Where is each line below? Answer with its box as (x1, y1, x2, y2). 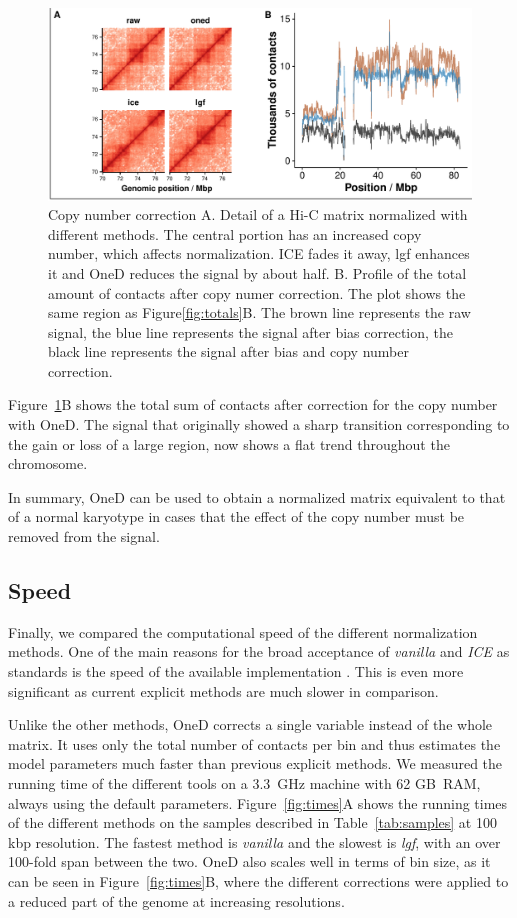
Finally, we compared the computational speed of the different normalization (8, 621, 478, 642)
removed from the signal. (8, 526, 160, 547)
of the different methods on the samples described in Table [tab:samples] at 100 (8, 812, 497, 833)
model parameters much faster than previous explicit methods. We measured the (8, 753, 503, 774)
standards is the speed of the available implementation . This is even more (8, 661, 464, 682)
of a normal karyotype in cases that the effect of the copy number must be (8, 506, 465, 527)
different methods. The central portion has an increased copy (48, 223, 422, 244)
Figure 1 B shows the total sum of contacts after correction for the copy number (8, 394, 498, 415)
